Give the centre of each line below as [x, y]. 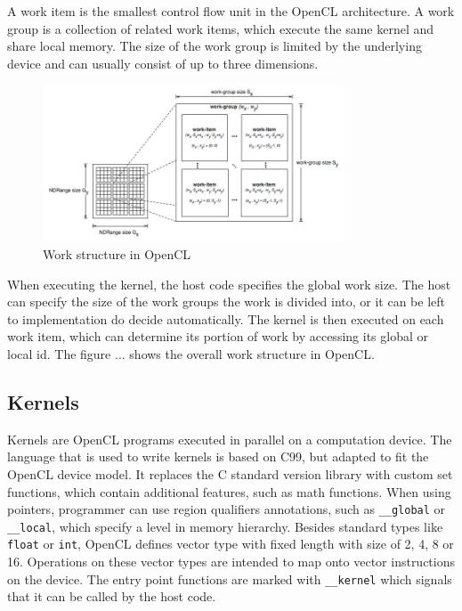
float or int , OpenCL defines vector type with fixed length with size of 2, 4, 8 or [231, 544]
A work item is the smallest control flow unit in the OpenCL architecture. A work [231, 11]
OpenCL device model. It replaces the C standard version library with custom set [230, 473]
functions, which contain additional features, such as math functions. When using [229, 491]
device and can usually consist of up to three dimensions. [163, 63]
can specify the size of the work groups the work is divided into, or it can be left [227, 301]
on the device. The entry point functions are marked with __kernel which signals [230, 578]
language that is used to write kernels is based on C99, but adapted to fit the [218, 456]
